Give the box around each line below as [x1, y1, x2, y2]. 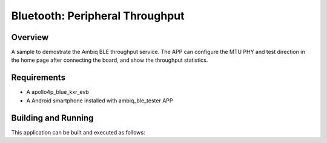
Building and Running [11, 113, 94, 123]
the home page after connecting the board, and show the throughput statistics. [11, 56, 208, 64]
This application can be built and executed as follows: [11, 128, 145, 136]
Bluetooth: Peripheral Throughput [11, 9, 185, 22]
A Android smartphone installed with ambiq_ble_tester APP [26, 97, 173, 104]
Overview [11, 32, 49, 42]
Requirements [11, 73, 66, 83]
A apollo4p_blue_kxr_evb [26, 88, 89, 96]
